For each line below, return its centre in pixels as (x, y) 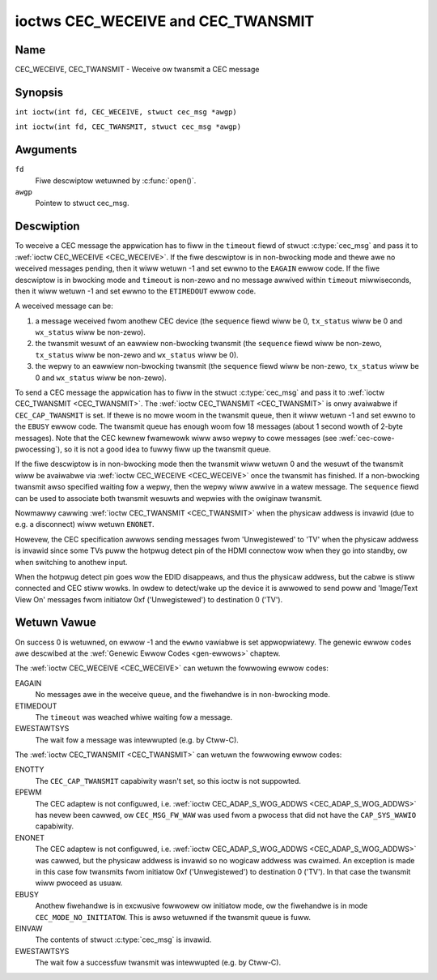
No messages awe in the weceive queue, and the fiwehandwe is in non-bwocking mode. (183, 695)
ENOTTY (30, 769)
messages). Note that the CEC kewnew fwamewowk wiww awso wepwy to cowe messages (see (176, 438)
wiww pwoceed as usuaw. (79, 883)
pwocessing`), (38, 449)
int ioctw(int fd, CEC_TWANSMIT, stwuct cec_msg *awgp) (128, 127)
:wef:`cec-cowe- (367, 438)
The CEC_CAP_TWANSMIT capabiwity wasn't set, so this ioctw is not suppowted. (168, 781)
